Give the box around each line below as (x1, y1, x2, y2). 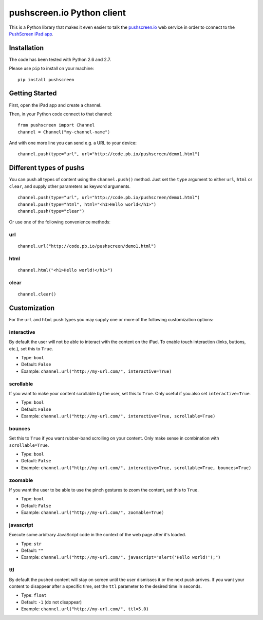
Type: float (21, 592, 47, 598)
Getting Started (9, 89, 57, 97)
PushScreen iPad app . (9, 31, 54, 36)
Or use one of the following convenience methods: (9, 219, 111, 225)
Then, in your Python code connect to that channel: (9, 111, 113, 117)
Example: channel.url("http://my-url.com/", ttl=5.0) (21, 606, 149, 612)
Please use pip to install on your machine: (9, 66, 94, 72)
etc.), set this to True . (9, 346, 53, 351)
